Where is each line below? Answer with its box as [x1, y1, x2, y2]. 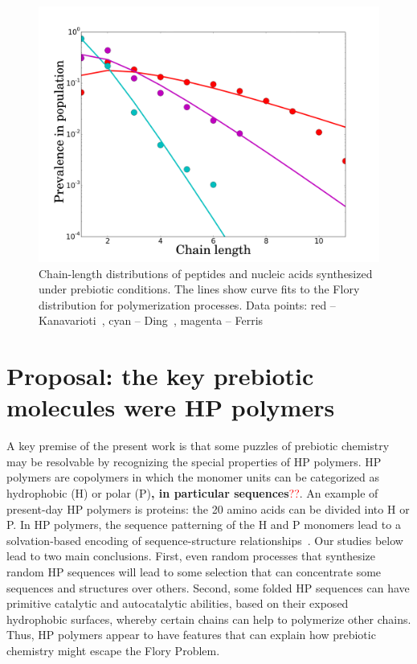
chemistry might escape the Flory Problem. [6, 642, 220, 658]
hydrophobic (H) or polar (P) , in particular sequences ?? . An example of [6, 485, 378, 502]
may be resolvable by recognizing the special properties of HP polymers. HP [6, 453, 382, 469]
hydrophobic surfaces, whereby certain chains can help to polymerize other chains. [6, 610, 411, 627]
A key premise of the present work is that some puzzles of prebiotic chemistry [6, 437, 390, 454]
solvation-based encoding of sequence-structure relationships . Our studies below [6, 531, 403, 548]
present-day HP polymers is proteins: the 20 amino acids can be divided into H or [6, 500, 410, 517]
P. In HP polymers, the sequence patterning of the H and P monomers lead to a [6, 516, 401, 533]
